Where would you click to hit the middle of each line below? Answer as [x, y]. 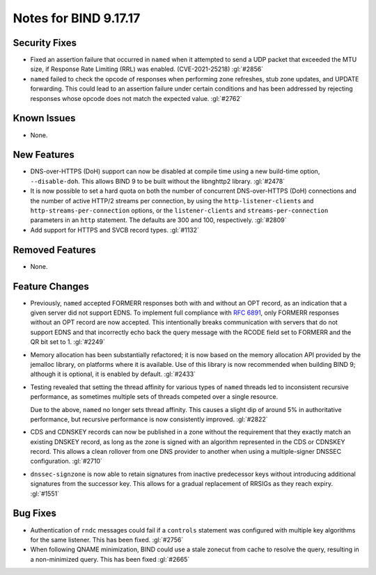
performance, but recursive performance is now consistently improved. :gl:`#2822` [149, 419]
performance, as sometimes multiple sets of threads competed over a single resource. [154, 397]
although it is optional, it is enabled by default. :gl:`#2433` [113, 374]
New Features [44, 155]
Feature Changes [51, 286]
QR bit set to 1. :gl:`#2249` [68, 342]
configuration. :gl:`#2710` [66, 461]
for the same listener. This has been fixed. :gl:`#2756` [107, 539]
